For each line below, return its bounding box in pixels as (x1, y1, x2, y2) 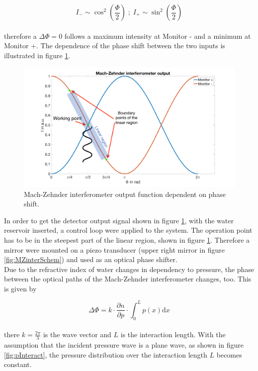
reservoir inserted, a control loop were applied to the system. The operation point (4, 225, 253, 235)
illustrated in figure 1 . (4, 50, 71, 60)
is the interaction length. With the (120, 329, 226, 340)
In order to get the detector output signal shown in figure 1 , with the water (4, 215, 234, 225)
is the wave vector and (43, 329, 111, 340)
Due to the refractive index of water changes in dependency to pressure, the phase (4, 264, 255, 274)
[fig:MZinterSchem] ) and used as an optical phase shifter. (4, 254, 177, 265)
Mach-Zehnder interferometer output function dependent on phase (24, 188, 226, 199)
